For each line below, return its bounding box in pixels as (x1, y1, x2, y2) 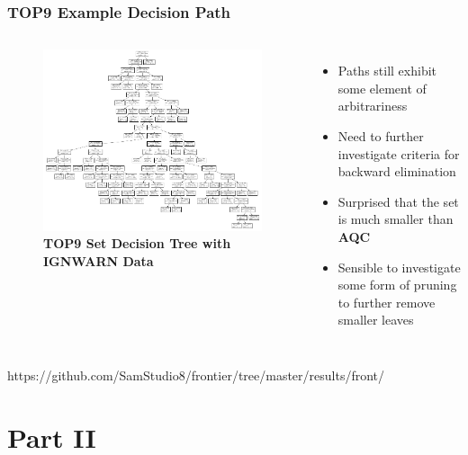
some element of (337, 78, 427, 97)
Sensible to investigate (337, 257, 461, 276)
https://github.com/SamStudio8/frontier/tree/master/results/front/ (7, 365, 385, 384)
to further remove (337, 292, 436, 311)
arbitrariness (337, 96, 408, 115)
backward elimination (337, 162, 456, 181)
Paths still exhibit (337, 61, 437, 80)
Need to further (337, 127, 424, 145)
